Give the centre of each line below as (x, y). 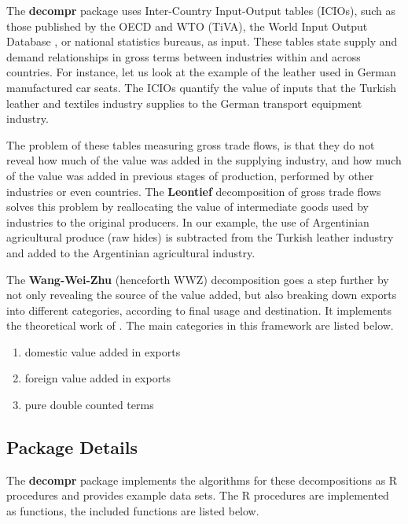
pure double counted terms (89, 405)
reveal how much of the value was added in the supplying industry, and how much (204, 160)
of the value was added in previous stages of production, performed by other (190, 175)
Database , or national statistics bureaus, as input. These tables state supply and (202, 41)
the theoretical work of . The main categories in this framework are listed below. (200, 325)
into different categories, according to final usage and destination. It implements (199, 310)
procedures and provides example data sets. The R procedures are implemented (198, 495)
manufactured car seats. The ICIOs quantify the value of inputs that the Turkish (201, 87)
